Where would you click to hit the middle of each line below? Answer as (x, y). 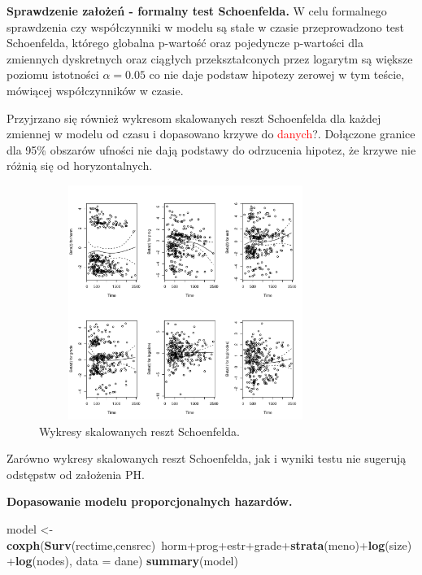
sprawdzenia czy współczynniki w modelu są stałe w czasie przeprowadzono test (206, 26)
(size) (398, 545)
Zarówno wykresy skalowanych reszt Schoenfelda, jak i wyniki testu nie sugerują (207, 458)
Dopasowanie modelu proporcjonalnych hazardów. (150, 501)
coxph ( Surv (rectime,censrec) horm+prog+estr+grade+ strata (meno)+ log (196, 545)
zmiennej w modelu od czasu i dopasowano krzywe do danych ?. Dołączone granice (211, 134)
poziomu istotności (53, 74)
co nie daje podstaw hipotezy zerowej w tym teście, (277, 74)
